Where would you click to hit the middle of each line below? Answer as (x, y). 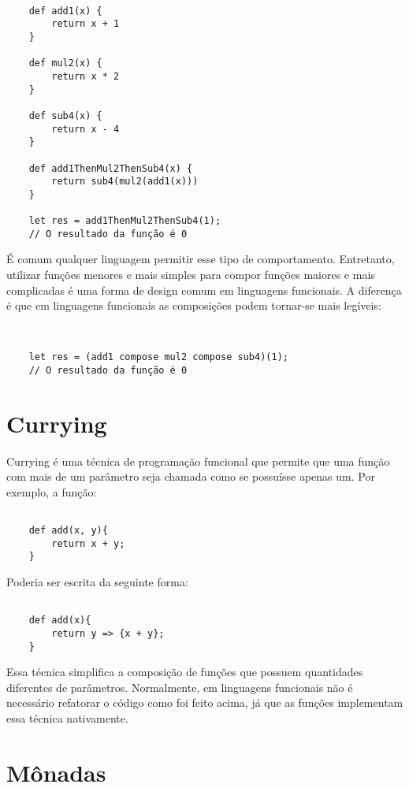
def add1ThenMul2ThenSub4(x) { (111, 168)
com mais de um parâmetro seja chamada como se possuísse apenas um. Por (191, 476)
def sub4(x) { (65, 115)
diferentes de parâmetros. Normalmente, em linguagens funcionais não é (180, 687)
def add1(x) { (65, 11)
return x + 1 (86, 24)
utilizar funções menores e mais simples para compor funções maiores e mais (191, 275)
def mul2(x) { (65, 63)
